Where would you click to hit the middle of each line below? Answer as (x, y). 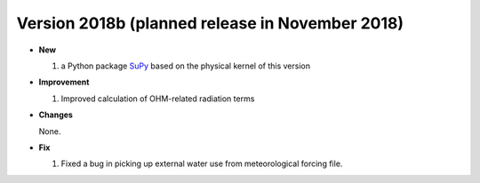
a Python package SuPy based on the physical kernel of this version (186, 66)
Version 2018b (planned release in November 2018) (210, 23)
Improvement (64, 82)
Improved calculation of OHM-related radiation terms (158, 99)
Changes (56, 115)
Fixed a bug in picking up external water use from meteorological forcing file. (202, 163)
